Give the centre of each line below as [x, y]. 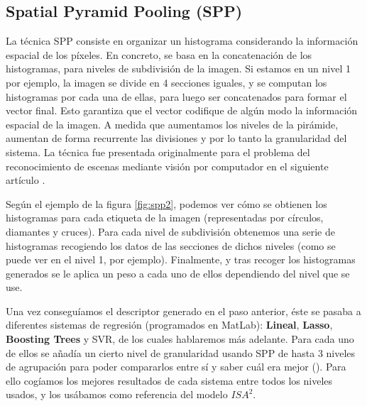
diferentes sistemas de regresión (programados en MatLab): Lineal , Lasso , [169, 325]
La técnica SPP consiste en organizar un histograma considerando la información [182, 41]
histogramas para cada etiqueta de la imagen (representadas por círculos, [165, 218]
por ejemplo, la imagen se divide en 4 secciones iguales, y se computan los [166, 82]
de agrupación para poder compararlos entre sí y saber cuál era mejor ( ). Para [176, 367]
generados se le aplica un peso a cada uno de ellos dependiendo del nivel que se [178, 273]
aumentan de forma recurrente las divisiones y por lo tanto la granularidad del [176, 138]
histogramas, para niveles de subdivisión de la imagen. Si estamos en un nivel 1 [178, 68]
